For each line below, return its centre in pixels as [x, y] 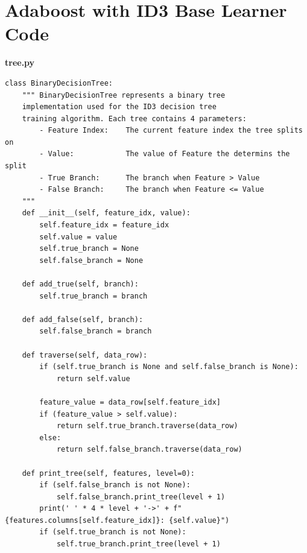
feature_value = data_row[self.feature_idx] [130, 402]
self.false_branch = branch [96, 331]
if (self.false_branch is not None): [115, 485]
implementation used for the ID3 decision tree [119, 107]
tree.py [20, 62]
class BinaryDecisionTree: [59, 83]
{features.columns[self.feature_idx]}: [85, 520]
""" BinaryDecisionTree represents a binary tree [124, 95]
